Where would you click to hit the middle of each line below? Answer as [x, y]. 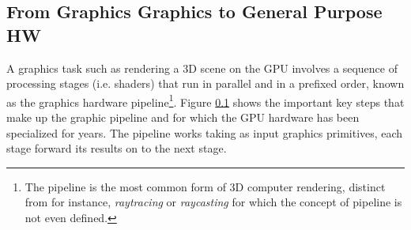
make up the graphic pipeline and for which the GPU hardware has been [183, 117]
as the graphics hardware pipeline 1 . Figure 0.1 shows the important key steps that [205, 100]
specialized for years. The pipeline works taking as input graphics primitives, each [205, 132]
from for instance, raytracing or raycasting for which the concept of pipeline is [213, 202]
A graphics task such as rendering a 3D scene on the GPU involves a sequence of [202, 68]
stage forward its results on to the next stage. [117, 148]
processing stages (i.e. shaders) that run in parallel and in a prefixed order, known [205, 83]
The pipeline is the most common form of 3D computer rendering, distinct [205, 186]
